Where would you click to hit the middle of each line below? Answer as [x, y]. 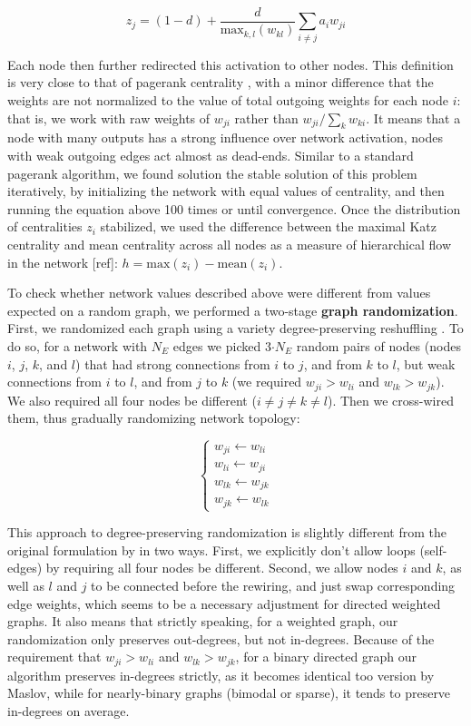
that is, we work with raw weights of [109, 118]
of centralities [45, 226]
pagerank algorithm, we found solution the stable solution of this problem [212, 173]
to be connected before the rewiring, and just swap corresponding [273, 585]
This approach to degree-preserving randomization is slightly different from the [227, 532]
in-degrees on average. [69, 710]
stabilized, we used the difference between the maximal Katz [268, 226]
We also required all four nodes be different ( [132, 400]
